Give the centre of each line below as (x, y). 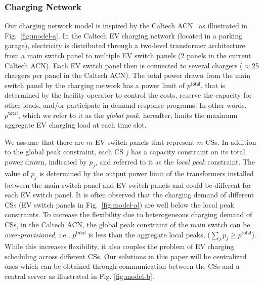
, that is (213, 85)
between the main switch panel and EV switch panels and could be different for (128, 185)
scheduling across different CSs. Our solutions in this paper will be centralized (126, 256)
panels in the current (219, 55)
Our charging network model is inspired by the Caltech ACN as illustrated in (126, 26)
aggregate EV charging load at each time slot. (76, 125)
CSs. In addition (231, 141)
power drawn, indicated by (46, 161)
